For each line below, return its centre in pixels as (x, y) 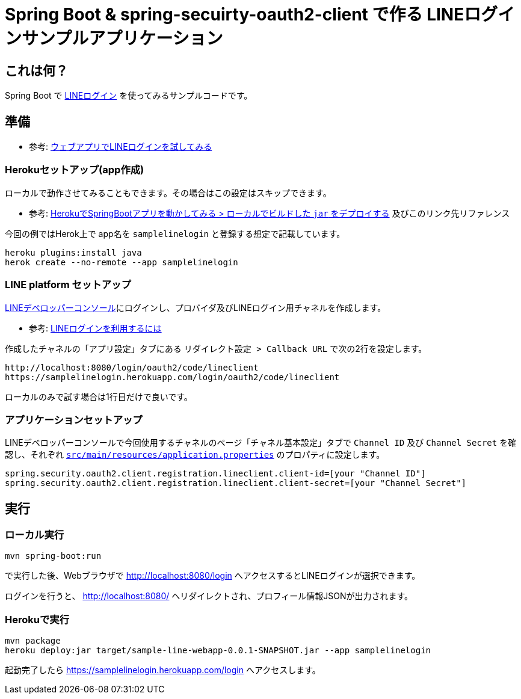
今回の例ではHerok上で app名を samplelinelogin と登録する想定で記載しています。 (175, 233)
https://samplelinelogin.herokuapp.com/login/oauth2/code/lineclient (172, 377)
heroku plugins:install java (73, 252)
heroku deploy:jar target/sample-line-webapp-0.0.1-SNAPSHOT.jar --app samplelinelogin (218, 651)
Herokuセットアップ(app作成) (75, 170)
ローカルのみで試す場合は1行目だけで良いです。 (99, 396)
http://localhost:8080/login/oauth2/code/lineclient (132, 367)
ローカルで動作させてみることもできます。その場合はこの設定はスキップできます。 (168, 192)
